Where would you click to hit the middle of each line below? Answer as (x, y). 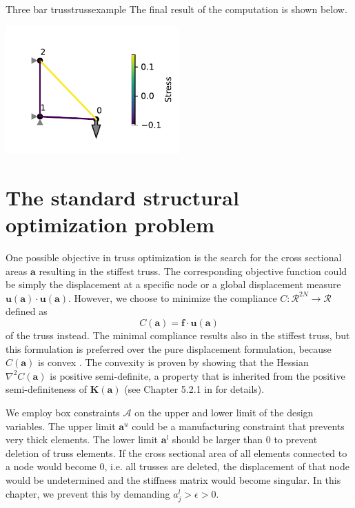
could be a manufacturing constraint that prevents (238, 426)
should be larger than (217, 439)
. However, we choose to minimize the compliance (173, 297)
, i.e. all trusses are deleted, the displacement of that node (227, 466)
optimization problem (110, 224)
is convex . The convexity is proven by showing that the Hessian (173, 362)
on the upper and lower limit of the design (224, 413)
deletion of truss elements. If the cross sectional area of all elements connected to (176, 453)
